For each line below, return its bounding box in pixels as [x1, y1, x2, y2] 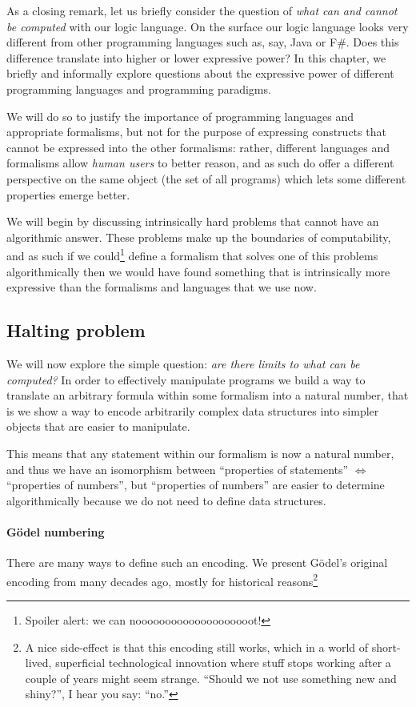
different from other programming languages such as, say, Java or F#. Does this [6, 34, 399, 50]
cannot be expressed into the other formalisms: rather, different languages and [6, 139, 390, 155]
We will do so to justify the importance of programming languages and [6, 107, 354, 124]
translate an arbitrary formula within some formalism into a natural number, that [6, 387, 409, 404]
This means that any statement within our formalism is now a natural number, [6, 444, 394, 461]
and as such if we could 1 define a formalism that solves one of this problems [6, 245, 378, 263]
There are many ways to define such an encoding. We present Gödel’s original [6, 554, 388, 571]
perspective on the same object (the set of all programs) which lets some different [6, 170, 406, 187]
